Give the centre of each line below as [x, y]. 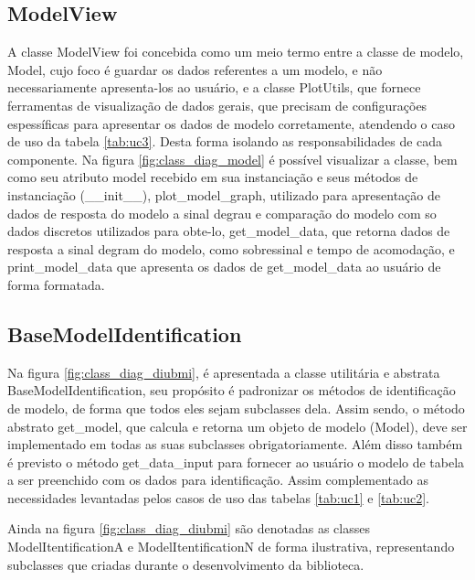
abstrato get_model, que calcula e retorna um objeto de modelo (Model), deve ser [237, 426]
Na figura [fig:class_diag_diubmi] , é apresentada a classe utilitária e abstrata [224, 372]
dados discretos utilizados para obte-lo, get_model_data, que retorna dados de [229, 231]
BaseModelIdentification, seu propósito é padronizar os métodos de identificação [232, 390]
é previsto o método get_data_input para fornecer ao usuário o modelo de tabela [236, 462]
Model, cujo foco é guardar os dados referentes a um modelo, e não [195, 69]
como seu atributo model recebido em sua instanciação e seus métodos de [213, 177]
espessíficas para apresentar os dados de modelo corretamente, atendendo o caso [231, 123]
